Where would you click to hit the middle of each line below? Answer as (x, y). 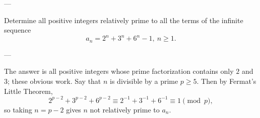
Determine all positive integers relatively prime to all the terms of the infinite (124, 20)
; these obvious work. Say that (54, 81)
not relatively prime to (125, 109)
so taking (18, 109)
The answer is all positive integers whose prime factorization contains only (119, 71)
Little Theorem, (28, 91)
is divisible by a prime (144, 81)
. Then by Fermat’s (226, 81)
